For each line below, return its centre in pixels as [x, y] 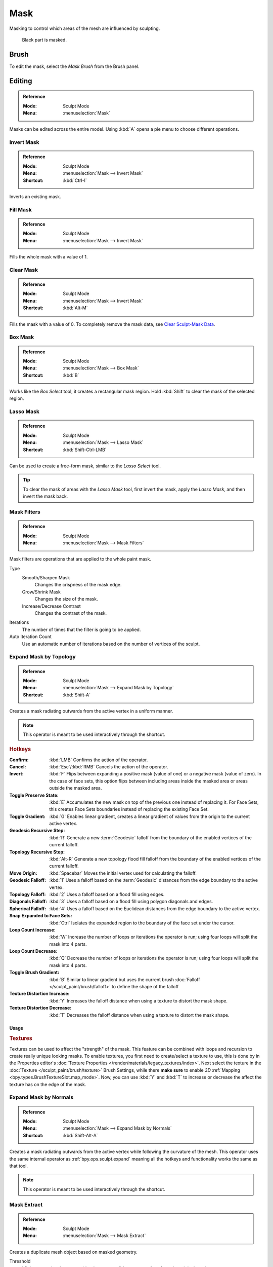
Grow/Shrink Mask [41, 592]
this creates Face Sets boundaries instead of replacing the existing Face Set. [129, 809]
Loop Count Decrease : [33, 951]
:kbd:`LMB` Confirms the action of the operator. [99, 760]
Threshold [20, 1261]
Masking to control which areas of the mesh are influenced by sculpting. [85, 28]
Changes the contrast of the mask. [71, 613]
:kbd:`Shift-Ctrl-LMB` [85, 450]
